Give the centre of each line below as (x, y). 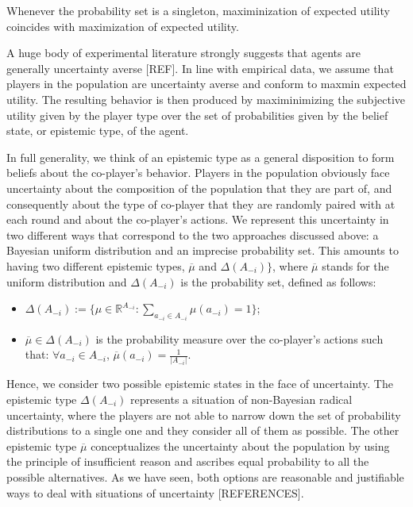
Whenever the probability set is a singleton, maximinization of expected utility (198, 10)
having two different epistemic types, (96, 265)
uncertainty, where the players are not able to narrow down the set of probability (204, 415)
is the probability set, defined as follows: (278, 281)
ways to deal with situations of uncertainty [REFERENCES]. (155, 492)
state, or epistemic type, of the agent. (98, 131)
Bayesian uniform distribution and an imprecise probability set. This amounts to (203, 250)
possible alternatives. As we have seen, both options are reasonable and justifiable (205, 477)
